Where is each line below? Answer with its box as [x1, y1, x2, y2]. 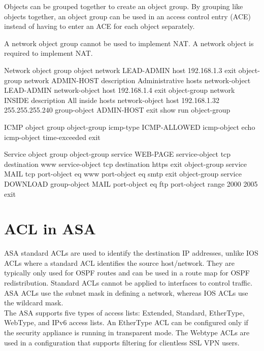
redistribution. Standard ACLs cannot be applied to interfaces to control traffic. [4, 277, 253, 288]
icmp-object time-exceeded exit [4, 131, 101, 142]
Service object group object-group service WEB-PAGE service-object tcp [4, 149, 231, 159]
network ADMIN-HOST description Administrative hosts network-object [24, 75, 251, 85]
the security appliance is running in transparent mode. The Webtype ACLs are [4, 327, 250, 337]
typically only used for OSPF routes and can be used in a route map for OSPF [4, 267, 250, 278]
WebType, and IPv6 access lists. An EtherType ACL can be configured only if [4, 317, 248, 328]
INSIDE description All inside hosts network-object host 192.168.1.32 [4, 94, 219, 105]
